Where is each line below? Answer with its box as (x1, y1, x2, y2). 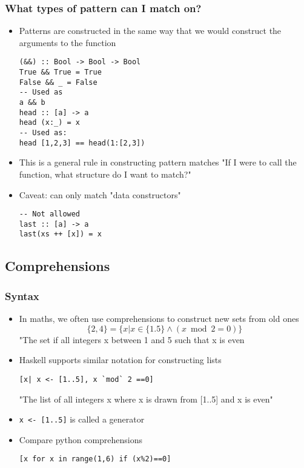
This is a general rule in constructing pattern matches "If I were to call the (19, 156, 297, 169)
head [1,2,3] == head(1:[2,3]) (19, 138, 145, 147)
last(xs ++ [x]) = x (19, 230, 102, 239)
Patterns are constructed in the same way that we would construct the (19, 24, 282, 37)
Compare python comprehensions (19, 433, 143, 446)
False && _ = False (19, 78, 97, 87)
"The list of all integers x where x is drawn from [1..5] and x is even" (19, 392, 273, 405)
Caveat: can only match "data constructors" (19, 188, 181, 201)
